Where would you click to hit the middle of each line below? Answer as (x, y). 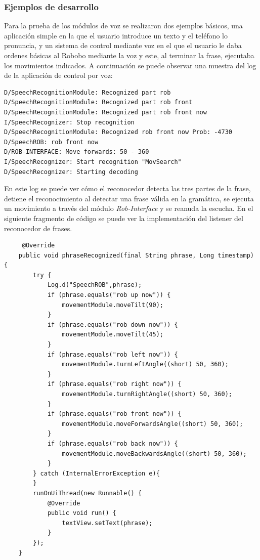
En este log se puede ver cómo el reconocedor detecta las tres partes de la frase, (127, 188)
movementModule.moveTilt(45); (113, 335)
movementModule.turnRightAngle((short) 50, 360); (147, 394)
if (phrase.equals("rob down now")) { (113, 325)
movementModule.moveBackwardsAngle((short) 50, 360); (154, 454)
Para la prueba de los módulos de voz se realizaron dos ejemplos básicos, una (123, 26)
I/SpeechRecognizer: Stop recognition (69, 122)
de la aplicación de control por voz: (58, 75)
